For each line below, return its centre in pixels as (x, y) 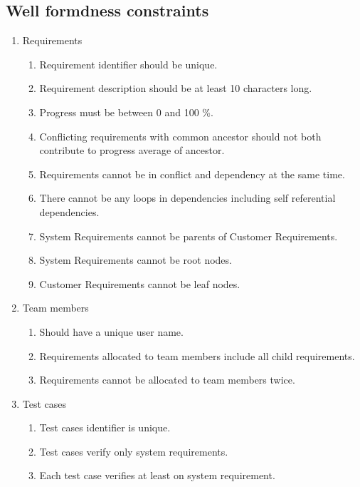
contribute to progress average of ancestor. (132, 150)
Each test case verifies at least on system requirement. (157, 475)
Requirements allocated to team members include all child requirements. (197, 355)
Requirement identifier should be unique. (128, 64)
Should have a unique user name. (111, 331)
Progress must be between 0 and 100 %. (126, 112)
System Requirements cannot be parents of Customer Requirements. (189, 236)
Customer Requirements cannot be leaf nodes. (140, 283)
